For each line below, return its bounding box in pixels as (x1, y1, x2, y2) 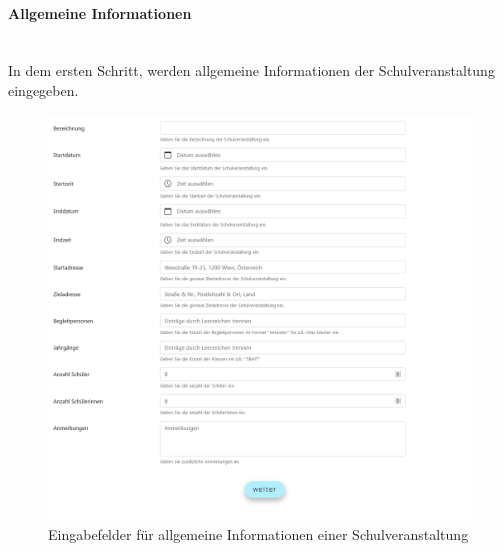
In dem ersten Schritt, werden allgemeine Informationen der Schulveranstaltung (8, 60, 495, 81)
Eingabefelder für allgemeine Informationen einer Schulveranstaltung (48, 523, 469, 544)
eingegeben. (8, 79, 79, 100)
